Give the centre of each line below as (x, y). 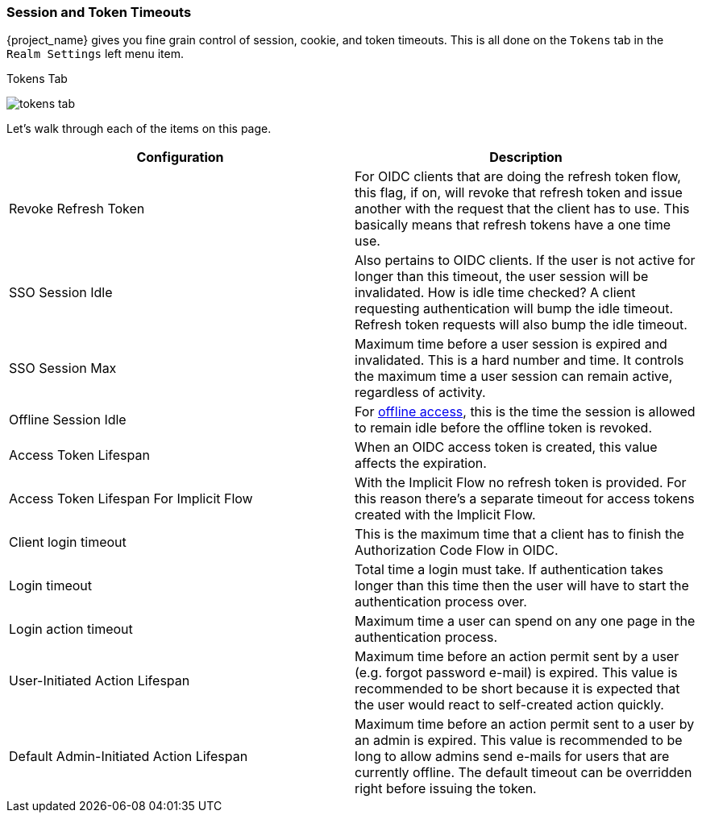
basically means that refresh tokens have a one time (513, 225)
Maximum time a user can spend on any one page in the (525, 621)
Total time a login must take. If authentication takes (509, 570)
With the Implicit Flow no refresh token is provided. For (521, 483)
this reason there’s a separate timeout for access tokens (525, 499)
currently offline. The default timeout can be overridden (523, 773)
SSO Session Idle (61, 293)
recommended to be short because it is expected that (517, 689)
